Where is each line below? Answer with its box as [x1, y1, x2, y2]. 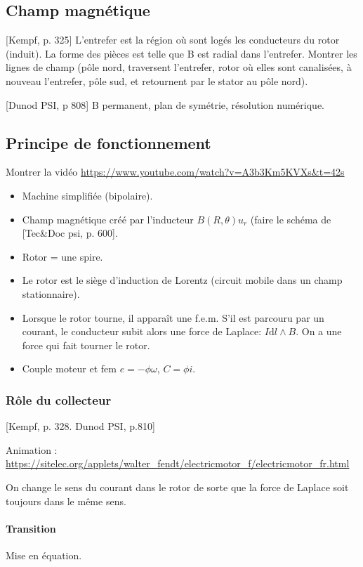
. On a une [296, 324, 342, 339]
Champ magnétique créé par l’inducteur [22, 211, 194, 226]
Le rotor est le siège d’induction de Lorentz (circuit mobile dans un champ [22, 273, 343, 287]
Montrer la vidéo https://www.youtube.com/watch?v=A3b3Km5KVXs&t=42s [6, 164, 345, 179]
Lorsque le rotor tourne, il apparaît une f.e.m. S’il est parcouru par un [22, 310, 324, 325]
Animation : [6, 442, 58, 457]
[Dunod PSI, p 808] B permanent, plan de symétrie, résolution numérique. [6, 97, 324, 112]
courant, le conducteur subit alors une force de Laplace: [22, 324, 262, 339]
